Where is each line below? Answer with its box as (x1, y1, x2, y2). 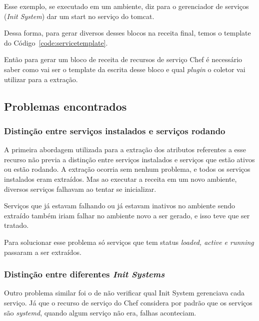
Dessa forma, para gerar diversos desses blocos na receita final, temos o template (4, 28, 251, 38)
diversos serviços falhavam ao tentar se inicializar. (4, 183, 156, 194)
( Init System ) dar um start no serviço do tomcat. (4, 11, 154, 21)
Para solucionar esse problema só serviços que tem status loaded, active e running (4, 236, 254, 247)
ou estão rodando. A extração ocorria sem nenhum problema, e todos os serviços (4, 164, 250, 174)
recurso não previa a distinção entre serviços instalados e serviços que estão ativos (4, 154, 255, 164)
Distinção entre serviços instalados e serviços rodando (4, 124, 225, 137)
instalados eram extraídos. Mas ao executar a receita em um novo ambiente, (4, 173, 237, 184)
